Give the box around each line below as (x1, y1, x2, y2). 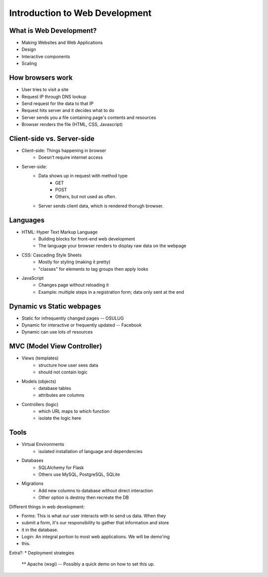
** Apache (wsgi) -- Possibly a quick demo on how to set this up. (21, 561, 155, 567)
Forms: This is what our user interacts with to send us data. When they (21, 513, 166, 519)
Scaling (21, 60, 37, 67)
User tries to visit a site (21, 87, 69, 93)
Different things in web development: (9, 503, 85, 510)
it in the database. (21, 527, 59, 533)
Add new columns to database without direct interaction (38, 487, 153, 493)
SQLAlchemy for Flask (38, 464, 84, 470)
